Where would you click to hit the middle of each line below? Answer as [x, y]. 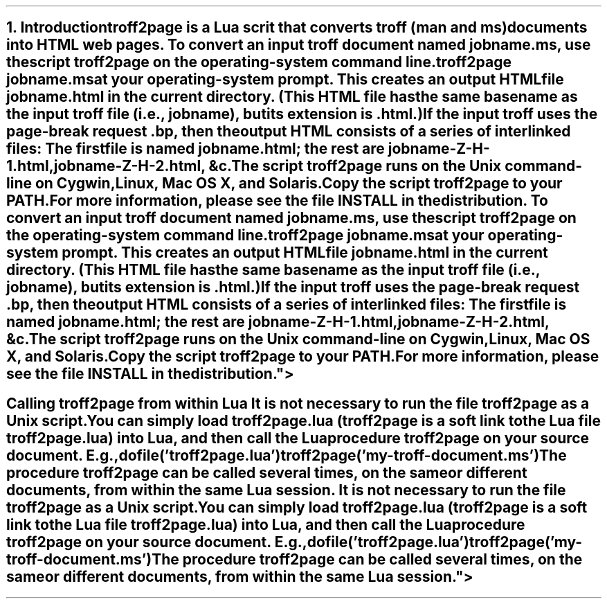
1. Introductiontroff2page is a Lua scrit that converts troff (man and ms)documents [297, 28]
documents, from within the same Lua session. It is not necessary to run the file [286, 490]
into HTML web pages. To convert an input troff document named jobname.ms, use [299, 45]
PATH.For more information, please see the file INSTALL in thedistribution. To [277, 201]
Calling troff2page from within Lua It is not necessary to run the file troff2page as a [298, 403]
